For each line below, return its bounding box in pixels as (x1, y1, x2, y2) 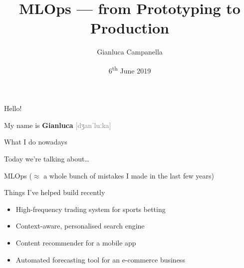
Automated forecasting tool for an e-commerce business (15, 254, 185, 264)
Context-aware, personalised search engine (15, 220, 145, 231)
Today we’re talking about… (4, 153, 89, 163)
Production (90, 17, 169, 38)
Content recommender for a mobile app (15, 237, 136, 247)
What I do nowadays (4, 136, 67, 147)
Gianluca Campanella (97, 46, 163, 57)
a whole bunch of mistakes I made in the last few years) (43, 170, 214, 180)
